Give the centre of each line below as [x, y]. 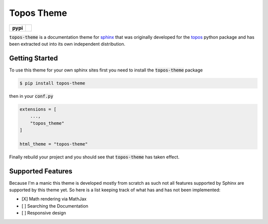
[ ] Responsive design [44, 213]
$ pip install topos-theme [52, 83]
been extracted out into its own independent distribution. [67, 44]
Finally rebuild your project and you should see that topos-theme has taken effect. [94, 157]
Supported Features [41, 171]
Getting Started [33, 58]
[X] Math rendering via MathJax [54, 199]
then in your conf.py [31, 96]
